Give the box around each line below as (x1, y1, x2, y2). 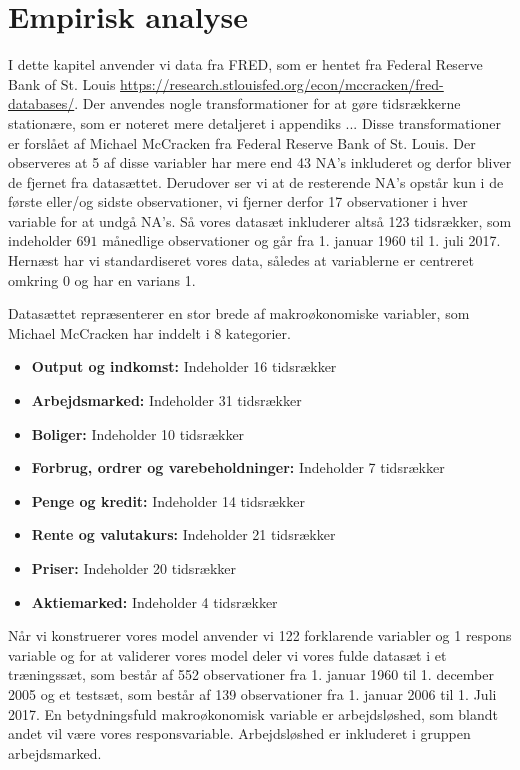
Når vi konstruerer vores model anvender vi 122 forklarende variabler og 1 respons (8, 625, 512, 646)
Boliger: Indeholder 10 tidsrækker (31, 423, 245, 444)
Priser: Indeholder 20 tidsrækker (31, 558, 237, 578)
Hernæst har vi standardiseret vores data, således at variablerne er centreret (8, 250, 474, 271)
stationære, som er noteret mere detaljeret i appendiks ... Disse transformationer (8, 112, 501, 133)
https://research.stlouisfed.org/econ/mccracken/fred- (120, 73, 444, 94)
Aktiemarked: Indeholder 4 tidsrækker (31, 591, 278, 612)
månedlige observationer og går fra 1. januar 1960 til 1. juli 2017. (102, 230, 501, 251)
